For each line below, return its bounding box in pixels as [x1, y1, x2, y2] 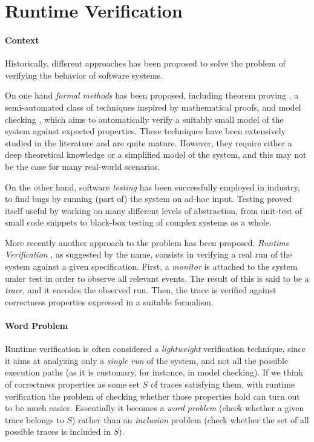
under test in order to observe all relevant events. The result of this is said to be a [5, 271, 309, 284]
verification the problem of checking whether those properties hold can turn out [5, 389, 300, 402]
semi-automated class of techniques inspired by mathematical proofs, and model [5, 100, 301, 113]
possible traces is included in [5, 425, 111, 438]
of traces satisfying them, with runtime [150, 378, 295, 391]
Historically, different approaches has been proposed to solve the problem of [5, 57, 286, 70]
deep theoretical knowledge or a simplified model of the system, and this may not [5, 148, 307, 161]
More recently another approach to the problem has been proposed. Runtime [5, 236, 290, 249]
